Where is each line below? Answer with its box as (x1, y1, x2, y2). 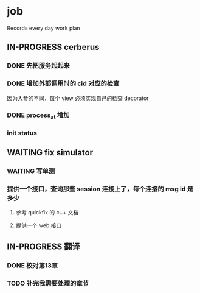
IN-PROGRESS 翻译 (7, 241, 81, 252)
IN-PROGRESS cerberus (7, 42, 100, 52)
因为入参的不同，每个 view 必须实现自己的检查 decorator (7, 94, 149, 102)
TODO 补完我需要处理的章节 (7, 279, 89, 288)
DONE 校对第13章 (7, 261, 58, 269)
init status (7, 129, 37, 137)
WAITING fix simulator (7, 147, 94, 158)
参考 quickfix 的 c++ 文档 (15, 209, 79, 216)
